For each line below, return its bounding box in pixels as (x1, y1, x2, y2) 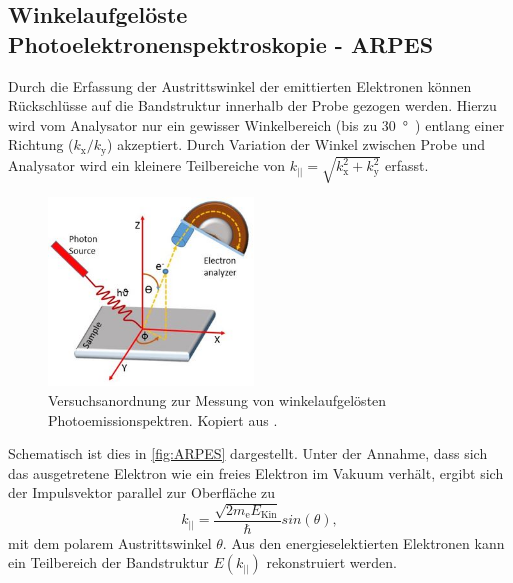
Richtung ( (8, 134, 74, 155)
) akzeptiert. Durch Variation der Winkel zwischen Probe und (107, 134, 485, 155)
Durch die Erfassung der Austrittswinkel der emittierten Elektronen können (8, 75, 472, 96)
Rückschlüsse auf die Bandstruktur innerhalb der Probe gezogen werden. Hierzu (8, 95, 497, 116)
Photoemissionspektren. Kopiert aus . (48, 409, 278, 430)
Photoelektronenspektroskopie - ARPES (8, 28, 434, 59)
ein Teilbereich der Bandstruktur (8, 552, 209, 573)
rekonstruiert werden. (266, 552, 397, 573)
